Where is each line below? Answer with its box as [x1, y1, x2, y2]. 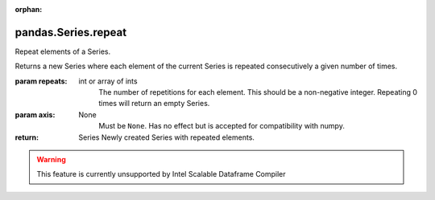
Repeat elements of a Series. [14, 47, 111, 56]
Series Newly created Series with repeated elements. [78, 133, 255, 142]
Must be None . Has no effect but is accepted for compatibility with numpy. [98, 121, 346, 131]
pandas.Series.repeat [14, 25, 127, 39]
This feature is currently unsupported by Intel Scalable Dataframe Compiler [36, 169, 286, 179]
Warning [36, 155, 66, 165]
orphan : [14, 5, 43, 14]
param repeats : [14, 76, 68, 86]
